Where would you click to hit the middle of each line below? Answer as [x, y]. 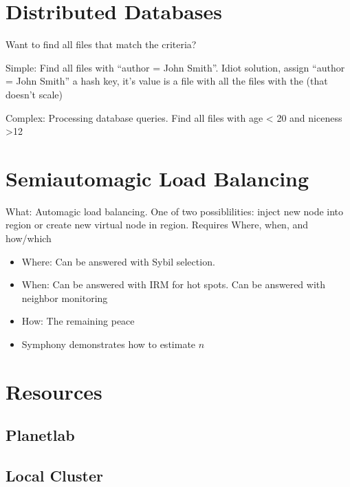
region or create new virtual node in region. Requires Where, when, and [157, 225]
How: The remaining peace [78, 321]
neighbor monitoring [65, 297]
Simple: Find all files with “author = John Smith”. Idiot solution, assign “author [175, 67]
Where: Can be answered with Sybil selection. [118, 261]
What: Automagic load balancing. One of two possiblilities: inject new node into [175, 211]
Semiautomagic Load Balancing [157, 178]
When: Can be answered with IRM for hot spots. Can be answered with [174, 284]
